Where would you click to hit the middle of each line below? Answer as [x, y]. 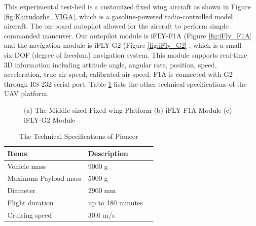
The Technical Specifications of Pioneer [78, 136]
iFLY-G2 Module [50, 119]
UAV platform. [27, 93]
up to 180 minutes [115, 203]
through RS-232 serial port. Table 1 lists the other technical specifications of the [125, 83]
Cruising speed [30, 214]
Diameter [21, 190]
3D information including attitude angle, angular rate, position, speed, [110, 64]
